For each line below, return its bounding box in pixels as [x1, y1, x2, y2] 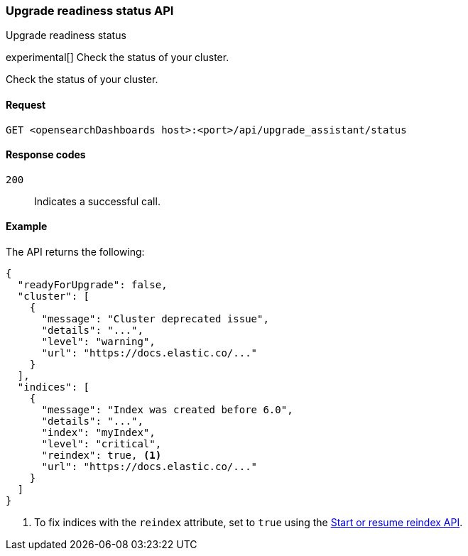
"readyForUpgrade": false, [17, 279, 168, 291]
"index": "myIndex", [41, 427, 156, 439]
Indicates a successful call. [34, 195, 160, 207]
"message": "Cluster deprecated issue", [41, 313, 269, 325]
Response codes [6, 148, 86, 161]
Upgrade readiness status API [6, 4, 174, 18]
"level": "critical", [41, 438, 162, 450]
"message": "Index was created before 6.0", [41, 404, 293, 416]
